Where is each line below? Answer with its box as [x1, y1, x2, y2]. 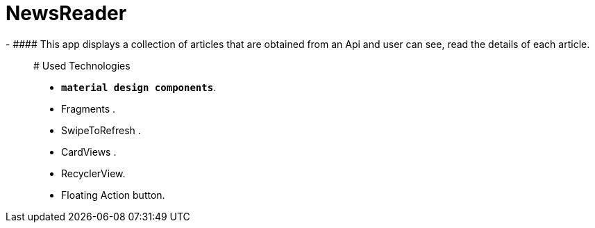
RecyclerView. [61, 167, 126, 179]
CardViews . [61, 145, 117, 158]
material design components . [61, 81, 217, 93]
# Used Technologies [33, 59, 131, 72]
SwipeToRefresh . [61, 124, 141, 136]
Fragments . [61, 102, 116, 115]
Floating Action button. [61, 188, 165, 201]
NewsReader [6, 1, 127, 25]
